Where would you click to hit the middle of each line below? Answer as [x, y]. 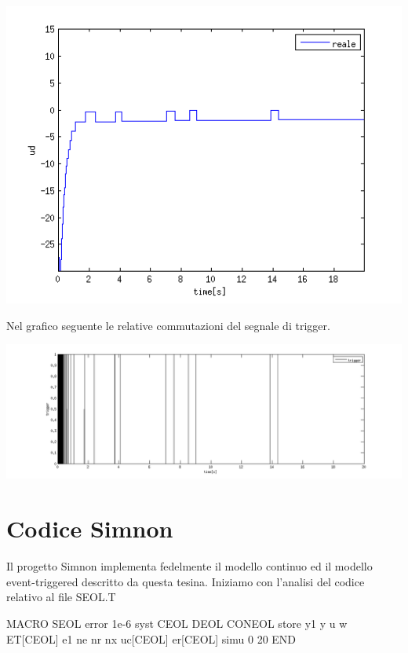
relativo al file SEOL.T [61, 597]
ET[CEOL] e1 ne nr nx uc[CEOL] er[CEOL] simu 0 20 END [151, 638]
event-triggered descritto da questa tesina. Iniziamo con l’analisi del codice [186, 581]
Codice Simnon [90, 528]
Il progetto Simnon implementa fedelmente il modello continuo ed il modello [189, 566]
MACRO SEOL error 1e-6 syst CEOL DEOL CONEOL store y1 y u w [177, 623]
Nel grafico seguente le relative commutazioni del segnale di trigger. [168, 325]
